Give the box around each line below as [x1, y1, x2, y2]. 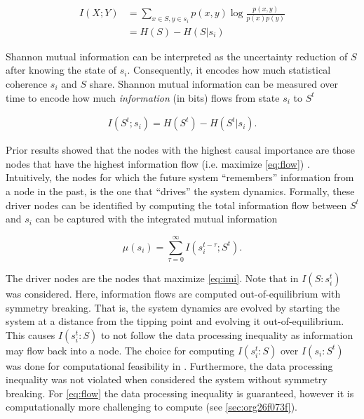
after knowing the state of [6, 62, 117, 77]
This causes [6, 327, 55, 342]
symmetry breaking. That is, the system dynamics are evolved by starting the [6, 300, 340, 314]
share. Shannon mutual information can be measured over [89, 77, 338, 91]
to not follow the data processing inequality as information [100, 327, 353, 342]
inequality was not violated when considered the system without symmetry [6, 372, 328, 387]
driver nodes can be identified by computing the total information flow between [6, 197, 347, 212]
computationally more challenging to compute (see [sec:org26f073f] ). [6, 399, 297, 414]
